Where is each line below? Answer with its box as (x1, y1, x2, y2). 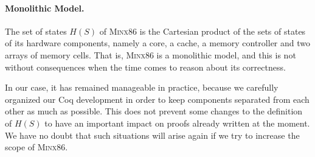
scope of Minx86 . (5, 141, 68, 153)
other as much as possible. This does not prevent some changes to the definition (5, 105, 303, 117)
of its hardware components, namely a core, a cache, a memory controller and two (5, 37, 310, 49)
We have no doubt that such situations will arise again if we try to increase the (5, 128, 300, 141)
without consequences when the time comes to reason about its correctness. (5, 60, 286, 73)
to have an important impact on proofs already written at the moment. (44, 116, 310, 129)
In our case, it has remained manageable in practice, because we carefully (5, 81, 279, 94)
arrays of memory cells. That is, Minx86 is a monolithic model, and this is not (5, 48, 296, 61)
